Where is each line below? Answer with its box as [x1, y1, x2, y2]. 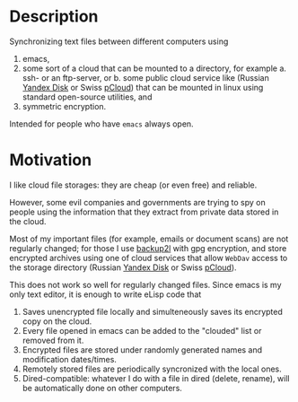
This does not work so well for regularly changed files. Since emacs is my [9, 279, 282, 290]
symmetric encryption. [22, 100, 107, 111]
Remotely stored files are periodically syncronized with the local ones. [22, 363, 283, 374]
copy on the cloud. [22, 316, 92, 327]
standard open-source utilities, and [22, 92, 153, 102]
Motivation [9, 150, 92, 170]
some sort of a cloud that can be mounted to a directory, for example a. [22, 63, 287, 74]
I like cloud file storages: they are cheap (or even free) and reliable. [9, 179, 258, 190]
